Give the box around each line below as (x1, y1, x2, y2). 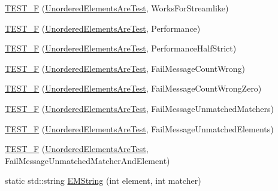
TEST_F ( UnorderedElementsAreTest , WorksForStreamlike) (5, 2, 229, 14)
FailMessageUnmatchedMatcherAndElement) (5, 154, 170, 166)
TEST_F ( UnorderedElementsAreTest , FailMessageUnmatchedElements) (5, 122, 274, 135)
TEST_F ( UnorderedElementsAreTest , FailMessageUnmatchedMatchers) (5, 102, 274, 114)
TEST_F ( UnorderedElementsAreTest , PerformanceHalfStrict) (5, 42, 237, 54)
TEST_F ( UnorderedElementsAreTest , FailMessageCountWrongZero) (5, 82, 262, 95)
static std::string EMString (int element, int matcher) (5, 174, 201, 187)
